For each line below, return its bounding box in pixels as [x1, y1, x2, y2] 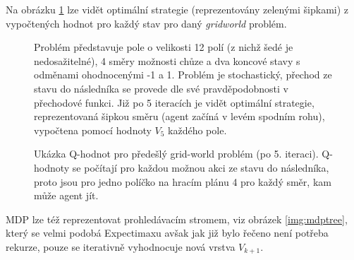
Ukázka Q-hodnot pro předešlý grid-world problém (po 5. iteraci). [34, 146, 319, 161]
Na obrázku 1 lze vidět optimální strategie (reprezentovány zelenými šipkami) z [6, 2, 349, 16]
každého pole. [168, 122, 227, 137]
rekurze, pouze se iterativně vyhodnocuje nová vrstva [6, 239, 236, 254]
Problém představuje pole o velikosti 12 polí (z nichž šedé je [34, 40, 293, 54]
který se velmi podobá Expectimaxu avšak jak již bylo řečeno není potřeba [6, 225, 329, 240]
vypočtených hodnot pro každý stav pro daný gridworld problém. [6, 16, 287, 30]
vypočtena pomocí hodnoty [34, 122, 152, 137]
